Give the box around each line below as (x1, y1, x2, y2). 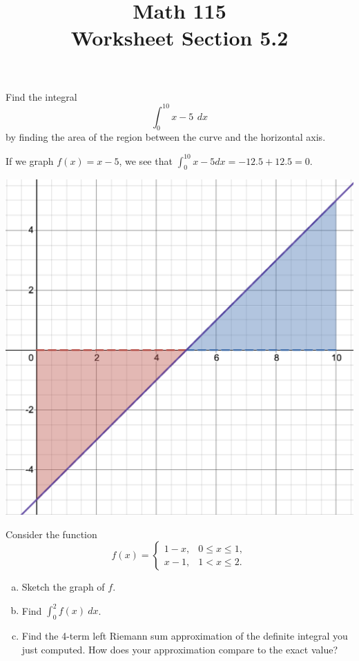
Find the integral (6, 89, 77, 103)
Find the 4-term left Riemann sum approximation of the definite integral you (21, 629, 348, 643)
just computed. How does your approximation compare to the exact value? (21, 642, 338, 656)
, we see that (119, 153, 173, 168)
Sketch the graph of (21, 580, 105, 594)
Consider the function (6, 526, 97, 541)
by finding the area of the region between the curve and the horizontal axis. (6, 130, 326, 144)
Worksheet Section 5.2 (70, 23, 289, 52)
